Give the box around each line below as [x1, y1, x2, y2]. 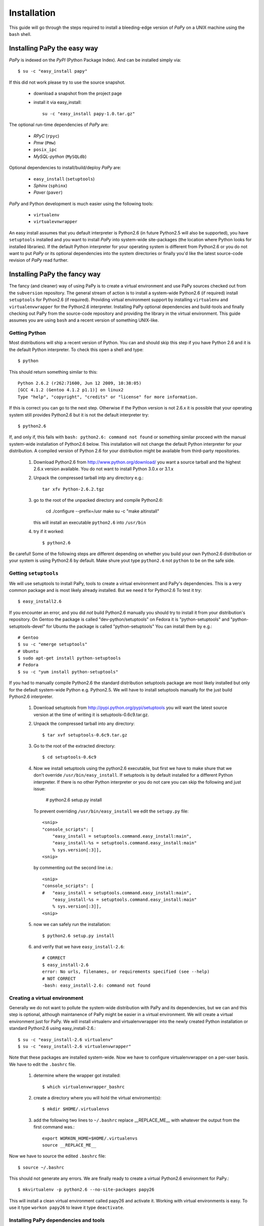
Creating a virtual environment [9, 995, 84, 1001]
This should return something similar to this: [9, 369, 98, 375]
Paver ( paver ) [33, 189, 63, 196]
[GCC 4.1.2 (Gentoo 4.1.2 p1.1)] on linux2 [18, 387, 124, 393]
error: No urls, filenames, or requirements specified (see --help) [42, 969, 210, 974]
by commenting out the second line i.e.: [33, 865, 113, 870]
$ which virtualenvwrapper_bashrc [42, 1084, 125, 1090]
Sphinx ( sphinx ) [33, 182, 67, 188]
